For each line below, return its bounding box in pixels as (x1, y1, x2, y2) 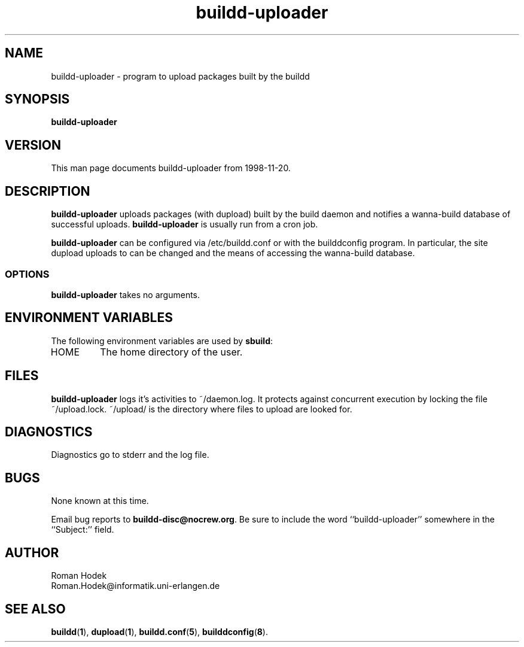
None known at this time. (51, 496, 149, 506)
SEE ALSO (5, 601, 66, 616)
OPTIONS (5, 268, 50, 280)
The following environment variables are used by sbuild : (51, 335, 273, 346)
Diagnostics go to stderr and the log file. (51, 449, 209, 460)
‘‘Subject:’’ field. (51, 524, 114, 535)
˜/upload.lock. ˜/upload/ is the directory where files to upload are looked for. (51, 403, 352, 414)
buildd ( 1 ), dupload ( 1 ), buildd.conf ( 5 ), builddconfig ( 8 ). (51, 626, 268, 637)
